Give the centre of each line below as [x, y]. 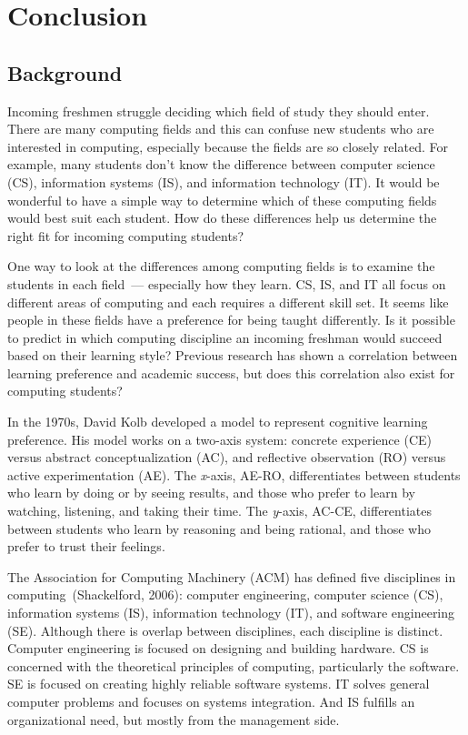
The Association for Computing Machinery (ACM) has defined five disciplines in [232, 576]
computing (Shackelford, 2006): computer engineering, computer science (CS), [225, 594]
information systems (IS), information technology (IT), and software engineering [231, 613]
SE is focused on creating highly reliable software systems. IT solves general [219, 684]
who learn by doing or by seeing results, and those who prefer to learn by [211, 493]
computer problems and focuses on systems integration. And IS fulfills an [211, 701]
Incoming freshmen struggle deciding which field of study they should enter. [219, 111]
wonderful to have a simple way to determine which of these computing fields [222, 200]
